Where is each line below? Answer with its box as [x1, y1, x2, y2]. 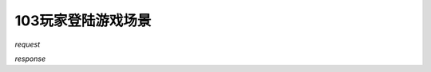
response [14, 54, 46, 63]
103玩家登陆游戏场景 [14, 12, 152, 29]
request [14, 40, 41, 49]
